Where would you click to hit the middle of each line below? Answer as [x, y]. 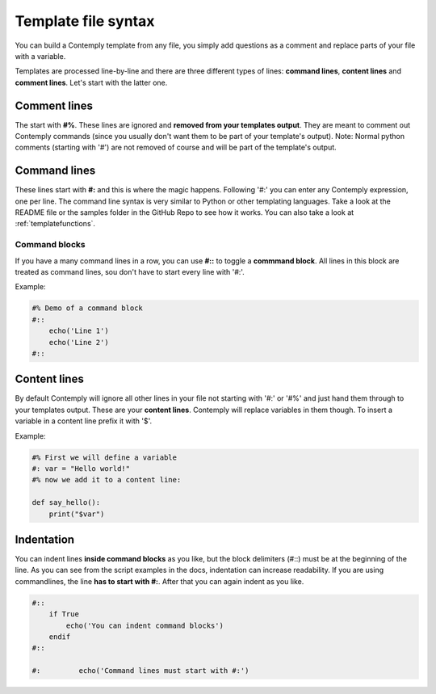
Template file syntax [85, 21]
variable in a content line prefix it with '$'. [84, 421]
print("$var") [77, 514]
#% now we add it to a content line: [107, 480]
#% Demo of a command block [87, 308]
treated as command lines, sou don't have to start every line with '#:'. [130, 272]
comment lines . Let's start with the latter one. [91, 82]
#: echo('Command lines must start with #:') [140, 671]
